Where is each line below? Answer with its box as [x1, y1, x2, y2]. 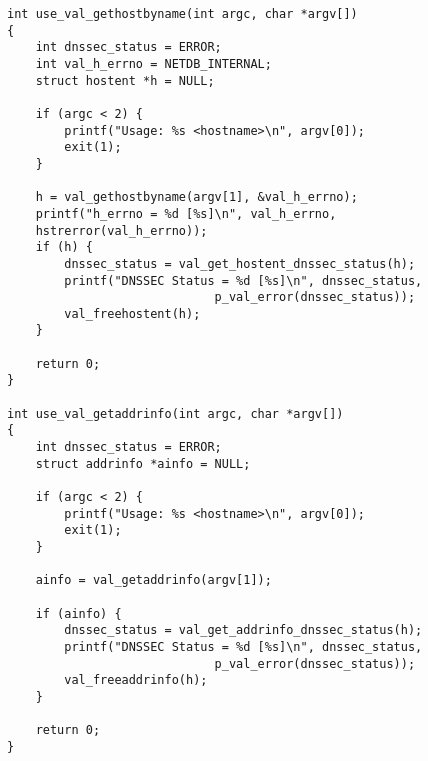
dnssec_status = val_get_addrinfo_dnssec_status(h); [64, 623, 423, 638]
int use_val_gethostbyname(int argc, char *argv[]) [7, 7, 358, 21]
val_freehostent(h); [64, 306, 201, 321]
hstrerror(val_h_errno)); [35, 223, 208, 238]
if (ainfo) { [35, 606, 122, 621]
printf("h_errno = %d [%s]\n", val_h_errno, [35, 206, 337, 221]
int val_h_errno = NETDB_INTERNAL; [35, 56, 272, 71]
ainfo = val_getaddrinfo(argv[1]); [35, 573, 272, 588]
